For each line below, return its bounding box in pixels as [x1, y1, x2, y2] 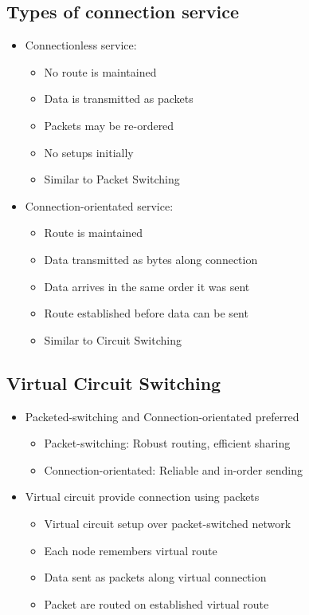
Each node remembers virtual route [44, 542, 217, 558]
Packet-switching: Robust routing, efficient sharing [44, 435, 291, 451]
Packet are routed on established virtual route [44, 595, 269, 612]
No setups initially [44, 144, 134, 160]
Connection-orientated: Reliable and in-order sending [44, 461, 303, 478]
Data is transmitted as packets [44, 90, 194, 107]
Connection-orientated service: [25, 197, 174, 214]
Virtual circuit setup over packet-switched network [44, 514, 291, 531]
